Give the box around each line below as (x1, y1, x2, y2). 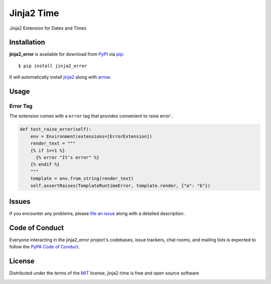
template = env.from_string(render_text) (30, 176, 134, 182)
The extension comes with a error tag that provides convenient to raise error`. (9, 113, 173, 119)
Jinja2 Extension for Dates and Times (9, 25, 87, 31)
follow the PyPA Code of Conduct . (9, 244, 80, 250)
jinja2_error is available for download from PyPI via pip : (9, 51, 124, 57)
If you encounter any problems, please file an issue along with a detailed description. (9, 211, 185, 216)
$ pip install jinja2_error (18, 63, 87, 69)
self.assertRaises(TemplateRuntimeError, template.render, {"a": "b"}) (30, 183, 211, 188)
